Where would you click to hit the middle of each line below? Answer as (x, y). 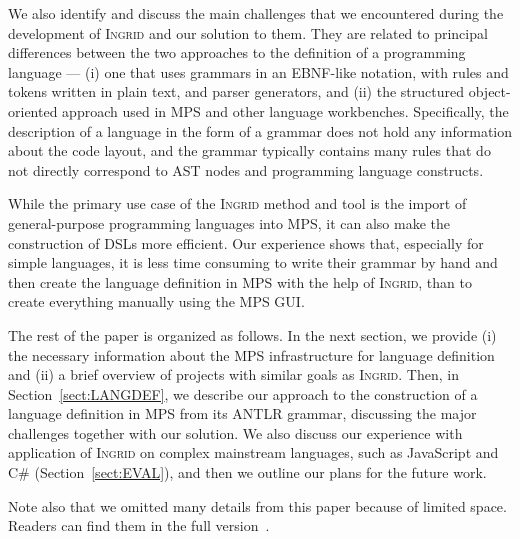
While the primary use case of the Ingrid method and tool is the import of (237, 203)
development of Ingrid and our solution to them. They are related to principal (248, 32)
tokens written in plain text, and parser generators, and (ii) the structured (236, 91)
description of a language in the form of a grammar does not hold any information (260, 130)
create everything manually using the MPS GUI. (156, 301)
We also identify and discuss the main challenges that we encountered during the (256, 13)
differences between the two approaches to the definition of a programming (237, 52)
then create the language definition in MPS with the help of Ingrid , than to (240, 281)
